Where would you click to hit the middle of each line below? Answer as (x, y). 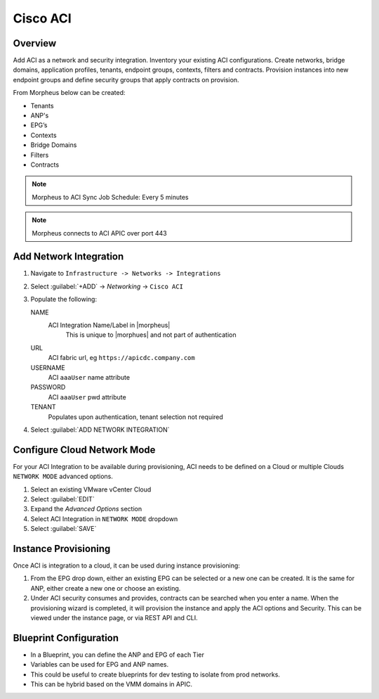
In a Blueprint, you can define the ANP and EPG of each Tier (118, 655)
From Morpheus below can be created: (69, 93)
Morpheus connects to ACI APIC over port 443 (100, 233)
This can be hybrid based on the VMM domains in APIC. (112, 684)
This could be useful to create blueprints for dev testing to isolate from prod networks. (155, 674)
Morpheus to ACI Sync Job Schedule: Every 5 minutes (110, 197)
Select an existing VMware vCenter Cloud (91, 489)
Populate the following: (64, 300)
